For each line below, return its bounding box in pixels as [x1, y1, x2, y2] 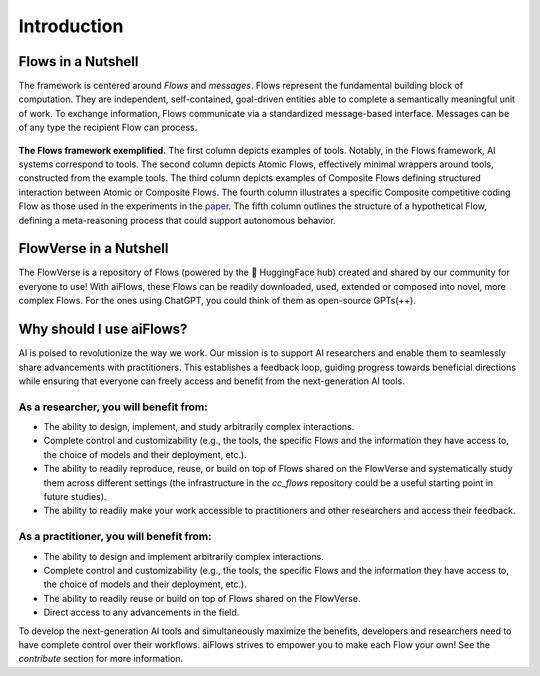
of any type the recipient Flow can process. [18, 121, 198, 134]
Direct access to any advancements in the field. [43, 606, 240, 619]
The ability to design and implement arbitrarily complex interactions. [43, 550, 324, 562]
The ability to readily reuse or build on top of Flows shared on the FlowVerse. [43, 592, 361, 604]
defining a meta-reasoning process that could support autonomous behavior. [18, 214, 336, 226]
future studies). [43, 491, 107, 503]
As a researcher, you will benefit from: [18, 400, 209, 414]
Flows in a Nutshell [18, 53, 139, 70]
